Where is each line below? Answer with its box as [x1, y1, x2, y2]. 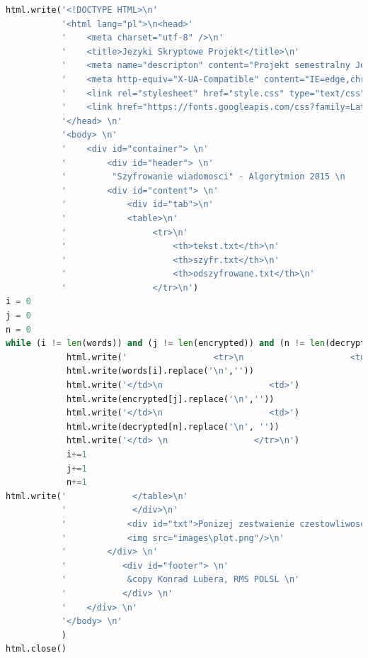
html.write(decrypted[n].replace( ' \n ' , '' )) [66, 421, 280, 432]
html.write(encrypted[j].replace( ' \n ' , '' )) [66, 394, 275, 404]
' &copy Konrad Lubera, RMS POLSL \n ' [61, 574, 300, 585]
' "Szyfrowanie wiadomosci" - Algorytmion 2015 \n [61, 172, 345, 182]
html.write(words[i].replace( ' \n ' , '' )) [66, 366, 254, 377]
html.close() [6, 644, 67, 654]
